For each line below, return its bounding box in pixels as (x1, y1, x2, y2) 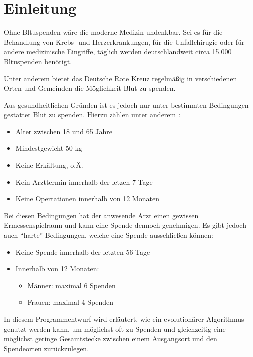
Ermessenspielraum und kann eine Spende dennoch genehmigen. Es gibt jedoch (4, 220, 246, 230)
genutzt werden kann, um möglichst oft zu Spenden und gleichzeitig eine (4, 323, 226, 334)
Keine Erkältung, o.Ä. (15, 160, 83, 170)
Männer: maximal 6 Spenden (27, 280, 116, 290)
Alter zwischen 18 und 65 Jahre (15, 126, 113, 136)
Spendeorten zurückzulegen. (4, 343, 89, 353)
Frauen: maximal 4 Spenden (27, 297, 113, 307)
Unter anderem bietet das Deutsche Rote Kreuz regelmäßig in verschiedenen (4, 73, 237, 83)
